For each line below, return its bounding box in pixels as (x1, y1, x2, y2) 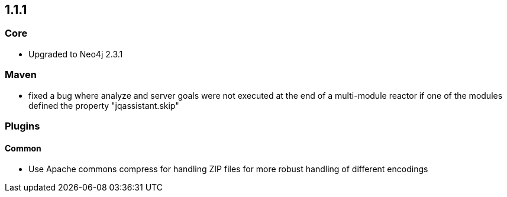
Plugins (5, 120, 40, 132)
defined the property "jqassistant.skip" (28, 100, 179, 111)
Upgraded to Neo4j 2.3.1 (28, 49, 123, 59)
